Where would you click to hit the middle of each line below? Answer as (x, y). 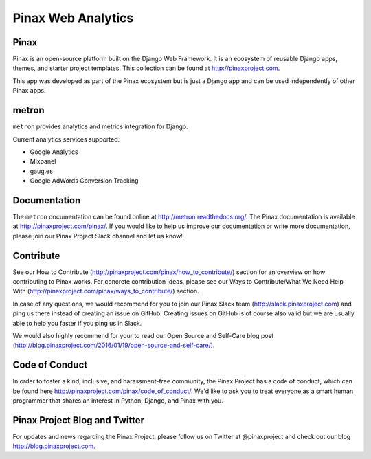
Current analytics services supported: (66, 139)
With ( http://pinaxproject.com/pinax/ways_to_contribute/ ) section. (106, 291)
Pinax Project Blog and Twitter (78, 420)
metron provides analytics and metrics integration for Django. (100, 126)
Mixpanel (43, 161)
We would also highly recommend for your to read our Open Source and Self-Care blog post (143, 336)
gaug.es (41, 171)
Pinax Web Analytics (73, 18)
